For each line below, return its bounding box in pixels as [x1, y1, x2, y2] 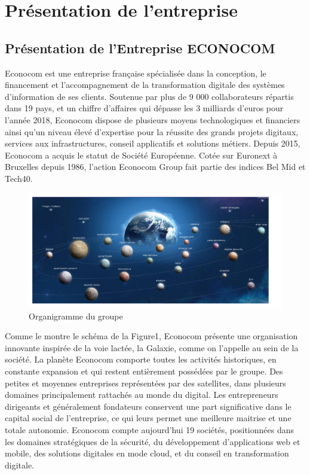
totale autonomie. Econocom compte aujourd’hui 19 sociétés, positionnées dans [5, 424, 294, 436]
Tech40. [5, 172, 33, 184]
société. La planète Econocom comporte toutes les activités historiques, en [5, 353, 277, 366]
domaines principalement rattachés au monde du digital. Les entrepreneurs [5, 388, 278, 401]
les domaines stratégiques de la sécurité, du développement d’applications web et [5, 435, 300, 447]
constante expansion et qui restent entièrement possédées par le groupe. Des [5, 365, 283, 377]
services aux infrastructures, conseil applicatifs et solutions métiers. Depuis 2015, [5, 137, 300, 150]
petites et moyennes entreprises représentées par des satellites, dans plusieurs [5, 376, 286, 389]
